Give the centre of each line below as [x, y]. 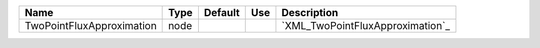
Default [221, 12]
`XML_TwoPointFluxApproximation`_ [365, 25]
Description [310, 12]
